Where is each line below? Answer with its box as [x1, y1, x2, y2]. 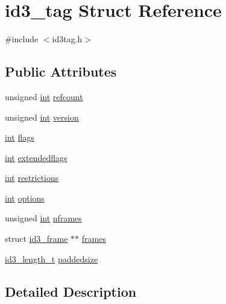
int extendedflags [5, 151, 67, 163]
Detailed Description [5, 282, 137, 300]
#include [5, 33, 39, 45]
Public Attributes [5, 62, 117, 81]
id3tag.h [52, 33, 83, 45]
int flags [5, 131, 34, 144]
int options [5, 191, 45, 204]
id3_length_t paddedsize [5, 252, 98, 265]
